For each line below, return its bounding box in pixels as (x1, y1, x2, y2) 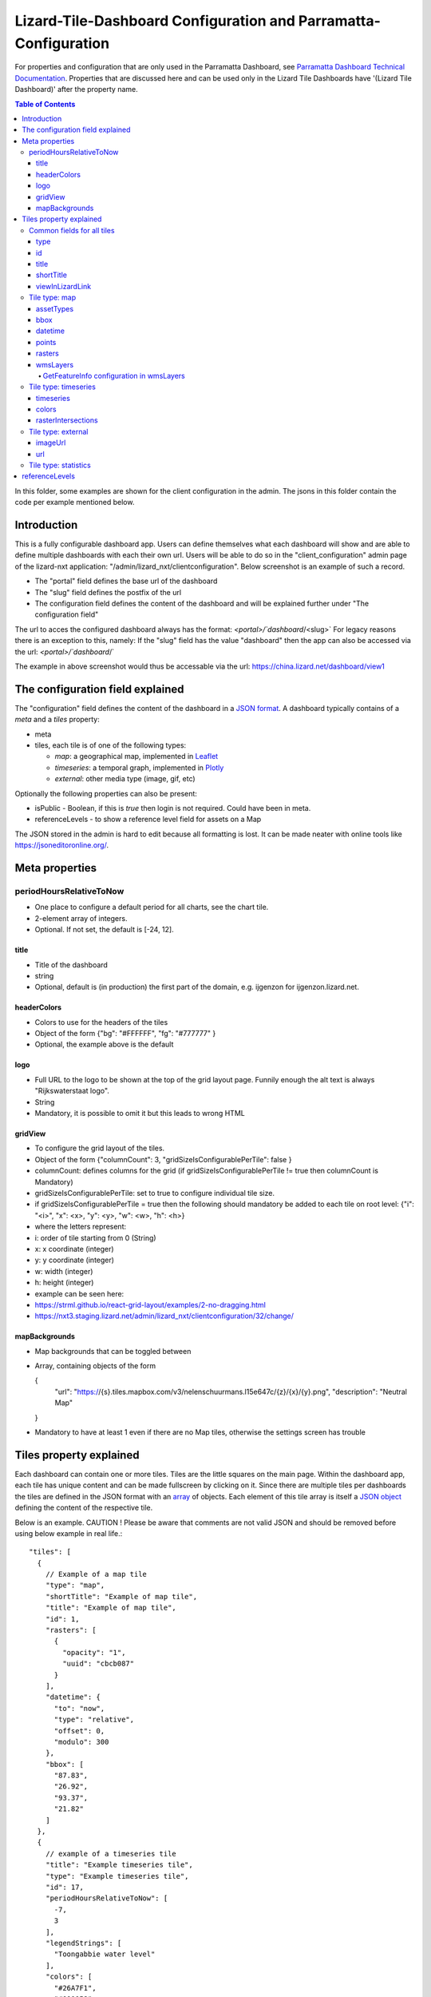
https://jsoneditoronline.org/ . (14, 840, 109, 850)
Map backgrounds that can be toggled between (34, 1346, 192, 1356)
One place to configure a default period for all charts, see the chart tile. (34, 903, 269, 912)
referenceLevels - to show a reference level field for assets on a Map (34, 815, 262, 824)
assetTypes (36, 304, 74, 313)
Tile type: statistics (29, 460, 91, 470)
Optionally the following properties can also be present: (14, 788, 197, 798)
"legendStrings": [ (45, 1938, 122, 1947)
